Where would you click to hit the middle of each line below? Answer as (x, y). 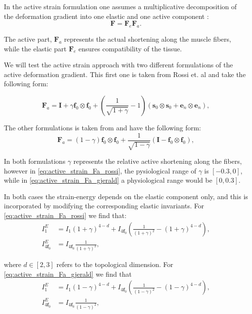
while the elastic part (35, 48)
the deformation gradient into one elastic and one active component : (106, 16)
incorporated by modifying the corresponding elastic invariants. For (104, 206)
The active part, (28, 39)
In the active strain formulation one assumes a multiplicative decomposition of (120, 6)
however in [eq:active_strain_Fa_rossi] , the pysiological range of (100, 170)
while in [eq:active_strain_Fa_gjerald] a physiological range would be (108, 180)
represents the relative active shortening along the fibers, (157, 161)
